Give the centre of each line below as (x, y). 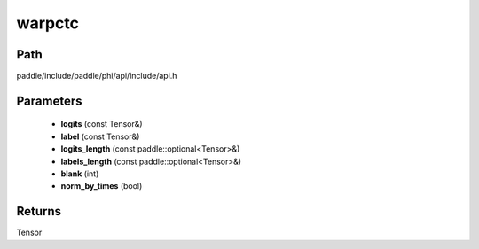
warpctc (48, 23)
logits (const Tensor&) (102, 124)
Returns (39, 211)
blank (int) (80, 174)
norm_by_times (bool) (102, 186)
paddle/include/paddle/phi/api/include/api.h (97, 76)
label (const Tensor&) (100, 136)
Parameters (49, 101)
